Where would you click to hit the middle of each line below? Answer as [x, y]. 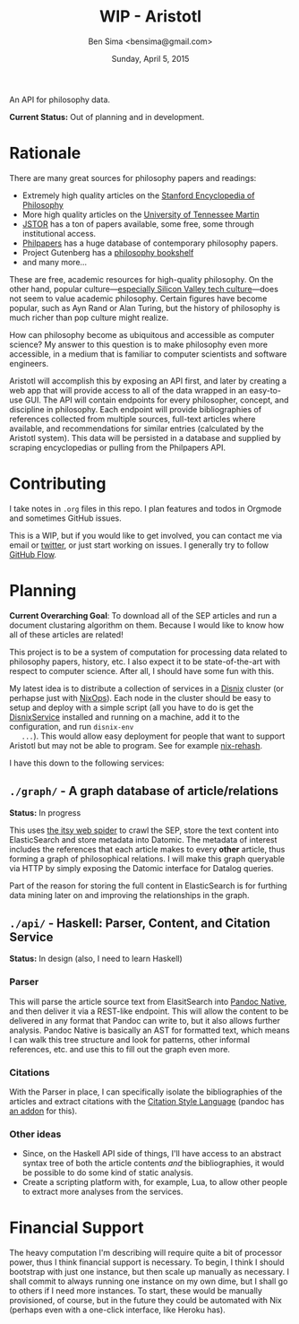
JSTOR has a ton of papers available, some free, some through [138, 224]
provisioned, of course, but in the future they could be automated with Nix [145, 1301]
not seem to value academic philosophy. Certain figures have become [138, 299]
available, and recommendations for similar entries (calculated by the [137, 428]
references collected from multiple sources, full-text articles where [132, 419]
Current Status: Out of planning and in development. [107, 117]
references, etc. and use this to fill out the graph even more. [120, 1049]
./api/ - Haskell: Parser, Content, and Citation [140, 923]
